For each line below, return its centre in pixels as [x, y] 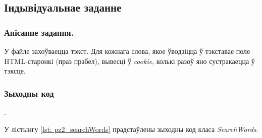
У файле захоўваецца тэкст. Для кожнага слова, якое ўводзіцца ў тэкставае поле [127, 51]
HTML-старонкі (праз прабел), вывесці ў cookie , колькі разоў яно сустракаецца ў [129, 61]
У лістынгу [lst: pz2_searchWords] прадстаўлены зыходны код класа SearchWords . [131, 129]
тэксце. [15, 71]
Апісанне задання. [39, 32]
